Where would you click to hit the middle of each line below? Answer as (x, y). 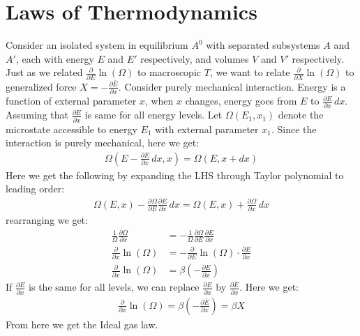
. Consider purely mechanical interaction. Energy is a (232, 86)
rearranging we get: (47, 219)
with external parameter (207, 129)
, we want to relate (250, 72)
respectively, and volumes (195, 58)
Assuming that (37, 115)
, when (159, 101)
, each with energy (55, 58)
